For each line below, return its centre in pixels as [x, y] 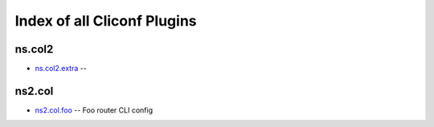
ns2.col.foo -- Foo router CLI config [94, 110]
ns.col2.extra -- [61, 69]
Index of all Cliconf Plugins [106, 21]
